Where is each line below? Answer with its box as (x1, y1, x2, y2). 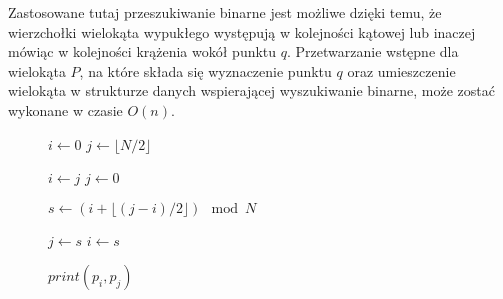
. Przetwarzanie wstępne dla (287, 41, 459, 62)
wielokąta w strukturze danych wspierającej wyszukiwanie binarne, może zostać (8, 80, 495, 101)
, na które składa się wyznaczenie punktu (79, 60, 332, 81)
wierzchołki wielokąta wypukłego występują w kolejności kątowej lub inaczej (8, 21, 476, 42)
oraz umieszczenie (347, 60, 456, 81)
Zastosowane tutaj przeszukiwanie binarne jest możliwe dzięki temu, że (8, 2, 442, 22)
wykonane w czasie (8, 99, 123, 120)
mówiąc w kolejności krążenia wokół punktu (8, 41, 277, 62)
